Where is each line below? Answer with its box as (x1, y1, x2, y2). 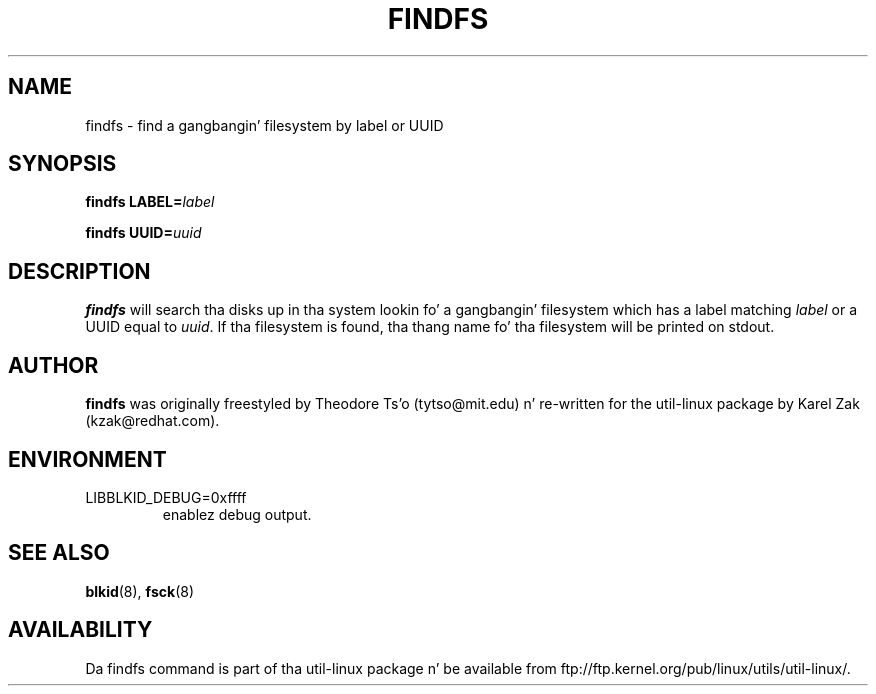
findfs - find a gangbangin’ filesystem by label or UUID (85, 116, 444, 134)
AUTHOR (8, 352, 99, 378)
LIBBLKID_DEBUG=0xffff (85, 488, 247, 506)
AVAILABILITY (8, 617, 153, 643)
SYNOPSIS (8, 151, 117, 177)
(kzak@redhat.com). (85, 412, 220, 430)
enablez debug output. (162, 505, 312, 523)
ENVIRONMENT (8, 446, 167, 472)
